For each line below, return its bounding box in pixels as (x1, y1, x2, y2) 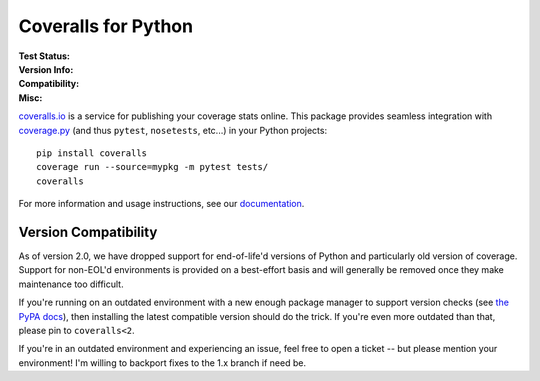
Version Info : (18, 63, 74, 75)
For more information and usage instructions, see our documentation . (18, 198, 305, 210)
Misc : (18, 91, 43, 104)
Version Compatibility (18, 223, 158, 240)
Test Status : (18, 50, 70, 62)
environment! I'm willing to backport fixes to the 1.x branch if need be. (18, 356, 307, 369)
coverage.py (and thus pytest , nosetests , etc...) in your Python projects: (18, 124, 328, 136)
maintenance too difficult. (18, 278, 124, 290)
